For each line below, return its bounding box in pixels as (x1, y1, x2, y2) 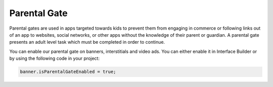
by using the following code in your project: (9, 55, 100, 61)
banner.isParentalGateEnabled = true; (20, 69, 116, 75)
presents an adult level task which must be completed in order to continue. (9, 39, 165, 45)
